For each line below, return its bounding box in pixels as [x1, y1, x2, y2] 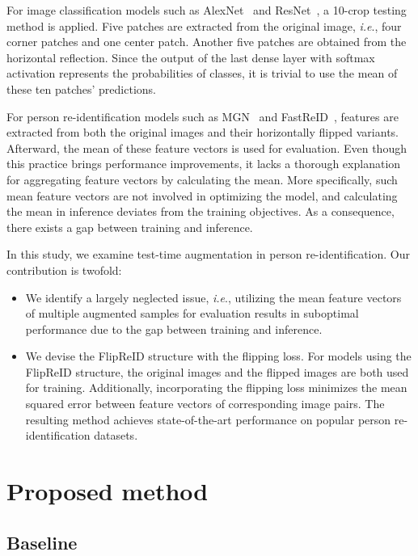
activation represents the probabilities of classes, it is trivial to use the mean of [6, 65, 398, 82]
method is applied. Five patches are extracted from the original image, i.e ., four [6, 17, 402, 34]
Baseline [6, 529, 78, 554]
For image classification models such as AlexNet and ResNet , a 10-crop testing [6, 2, 407, 18]
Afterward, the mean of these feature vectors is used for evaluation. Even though [6, 139, 407, 156]
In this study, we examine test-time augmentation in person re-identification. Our [6, 246, 410, 263]
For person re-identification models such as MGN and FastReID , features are [6, 107, 399, 124]
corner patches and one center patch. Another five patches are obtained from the [6, 33, 407, 50]
